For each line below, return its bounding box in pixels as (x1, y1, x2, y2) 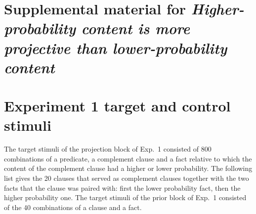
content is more (81, 18, 190, 39)
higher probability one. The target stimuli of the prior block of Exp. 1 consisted (4, 192, 247, 203)
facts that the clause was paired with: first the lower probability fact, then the (4, 182, 241, 193)
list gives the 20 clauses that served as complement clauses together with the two (4, 173, 249, 183)
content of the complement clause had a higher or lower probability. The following (4, 163, 253, 173)
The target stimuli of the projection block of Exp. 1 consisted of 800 (4, 144, 212, 154)
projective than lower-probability (4, 37, 227, 58)
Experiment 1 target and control (4, 96, 231, 116)
